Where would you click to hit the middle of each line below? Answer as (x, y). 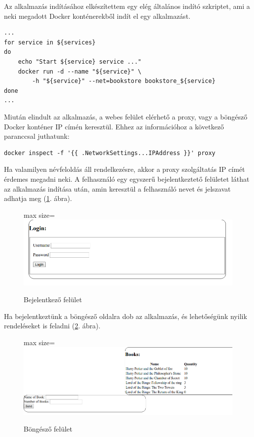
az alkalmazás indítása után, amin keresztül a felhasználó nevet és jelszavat (117, 188)
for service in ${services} (50, 42)
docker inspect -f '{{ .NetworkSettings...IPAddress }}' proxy (110, 153)
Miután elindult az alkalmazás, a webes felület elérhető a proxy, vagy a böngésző (126, 116)
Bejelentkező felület (53, 299)
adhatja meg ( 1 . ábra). (38, 198)
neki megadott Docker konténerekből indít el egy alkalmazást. (97, 16)
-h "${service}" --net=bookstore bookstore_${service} (124, 81)
